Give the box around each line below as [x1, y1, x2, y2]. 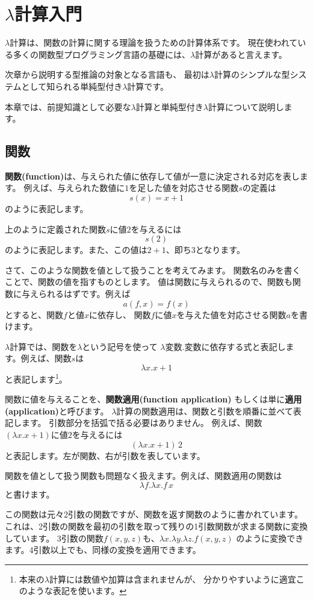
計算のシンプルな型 [214, 68, 290, 81]
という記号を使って [82, 340, 158, 352]
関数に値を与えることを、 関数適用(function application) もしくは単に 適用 [5, 393, 302, 405]
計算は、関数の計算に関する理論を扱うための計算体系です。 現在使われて [10, 36, 298, 49]
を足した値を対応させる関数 [129, 181, 239, 194]
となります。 [195, 243, 245, 256]
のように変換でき [236, 531, 304, 544]
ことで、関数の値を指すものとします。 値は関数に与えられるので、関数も [5, 275, 293, 288]
